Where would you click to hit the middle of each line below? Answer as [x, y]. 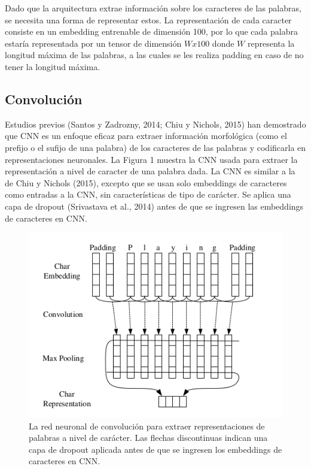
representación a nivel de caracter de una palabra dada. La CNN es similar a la [150, 171]
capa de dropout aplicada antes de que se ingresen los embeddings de [155, 449]
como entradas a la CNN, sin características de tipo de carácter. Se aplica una [148, 194]
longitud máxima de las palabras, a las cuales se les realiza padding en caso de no [154, 55]
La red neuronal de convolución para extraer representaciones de [147, 426]
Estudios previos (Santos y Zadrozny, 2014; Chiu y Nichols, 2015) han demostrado [155, 124]
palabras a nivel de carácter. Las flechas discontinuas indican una [148, 438]
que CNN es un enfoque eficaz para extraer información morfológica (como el [146, 136]
